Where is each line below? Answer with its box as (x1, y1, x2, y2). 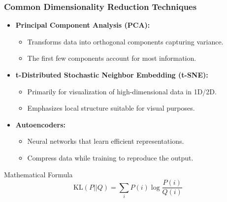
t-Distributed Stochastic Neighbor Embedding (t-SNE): (15, 70, 208, 80)
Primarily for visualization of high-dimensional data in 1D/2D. (27, 86, 217, 96)
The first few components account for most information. (27, 53, 196, 63)
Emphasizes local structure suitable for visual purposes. (27, 103, 195, 113)
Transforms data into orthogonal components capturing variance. (27, 36, 224, 46)
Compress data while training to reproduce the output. (27, 152, 194, 162)
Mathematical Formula (4, 169, 73, 179)
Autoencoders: (15, 119, 65, 129)
